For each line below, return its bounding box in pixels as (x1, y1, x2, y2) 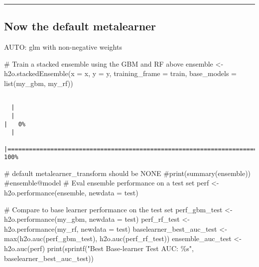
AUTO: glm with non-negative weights (4, 42, 122, 52)
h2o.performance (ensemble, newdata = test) (4, 187, 138, 198)
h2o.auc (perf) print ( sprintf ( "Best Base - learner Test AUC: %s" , (4, 243, 194, 253)
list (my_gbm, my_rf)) (4, 78, 73, 88)
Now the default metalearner (4, 18, 156, 34)
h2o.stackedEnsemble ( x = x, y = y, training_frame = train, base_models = (4, 68, 237, 79)
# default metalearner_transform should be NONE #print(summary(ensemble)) (4, 168, 251, 178)
